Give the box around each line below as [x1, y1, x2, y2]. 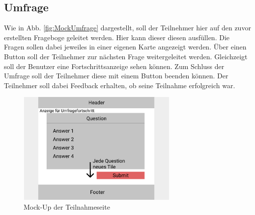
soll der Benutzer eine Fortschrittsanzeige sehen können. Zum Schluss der [4, 61, 225, 71]
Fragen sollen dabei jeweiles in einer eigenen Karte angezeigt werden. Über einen [4, 42, 247, 52]
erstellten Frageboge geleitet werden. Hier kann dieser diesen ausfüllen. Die [4, 32, 229, 42]
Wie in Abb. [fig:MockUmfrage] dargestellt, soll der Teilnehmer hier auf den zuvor [4, 23, 251, 33]
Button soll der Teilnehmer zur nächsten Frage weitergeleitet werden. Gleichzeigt [4, 51, 248, 61]
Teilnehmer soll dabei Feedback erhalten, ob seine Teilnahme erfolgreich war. [4, 80, 235, 90]
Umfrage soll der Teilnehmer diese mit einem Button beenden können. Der [4, 71, 228, 81]
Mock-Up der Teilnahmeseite [24, 202, 110, 212]
